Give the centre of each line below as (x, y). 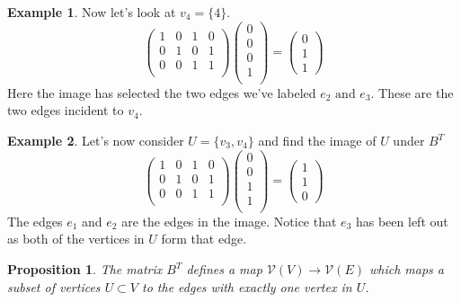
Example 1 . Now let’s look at (92, 12)
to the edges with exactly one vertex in (247, 286)
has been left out (402, 221)
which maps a (407, 269)
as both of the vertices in (76, 239)
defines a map (224, 269)
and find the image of (317, 140)
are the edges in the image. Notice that (229, 221)
